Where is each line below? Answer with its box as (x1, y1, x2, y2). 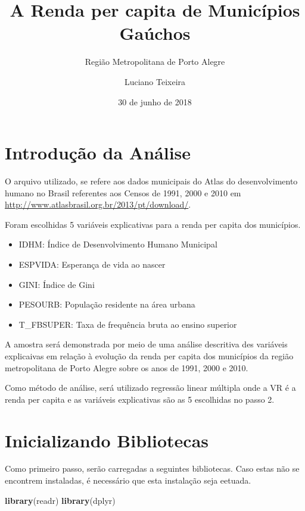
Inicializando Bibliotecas (5, 428, 208, 452)
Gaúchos (119, 21, 191, 45)
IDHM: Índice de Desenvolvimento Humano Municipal (18, 238, 217, 250)
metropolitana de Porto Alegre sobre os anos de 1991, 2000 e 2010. (5, 361, 248, 374)
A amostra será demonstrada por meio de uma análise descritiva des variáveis (5, 338, 288, 350)
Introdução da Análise (5, 140, 191, 165)
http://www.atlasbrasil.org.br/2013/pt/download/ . (5, 198, 191, 211)
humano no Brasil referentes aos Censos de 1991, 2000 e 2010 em (5, 186, 241, 199)
